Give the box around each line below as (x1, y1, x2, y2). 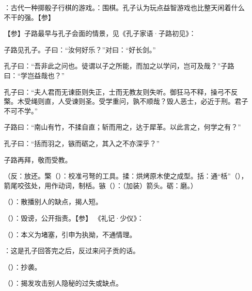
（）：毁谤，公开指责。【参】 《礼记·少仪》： (4, 212, 144, 223)
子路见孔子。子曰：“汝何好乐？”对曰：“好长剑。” (4, 44, 156, 54)
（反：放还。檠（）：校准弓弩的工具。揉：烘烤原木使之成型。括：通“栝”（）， (4, 171, 248, 181)
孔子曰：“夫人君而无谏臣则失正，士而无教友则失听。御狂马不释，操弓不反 (4, 86, 238, 97)
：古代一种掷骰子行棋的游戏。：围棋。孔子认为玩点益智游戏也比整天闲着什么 (4, 2, 245, 12)
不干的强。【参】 (4, 12, 55, 22)
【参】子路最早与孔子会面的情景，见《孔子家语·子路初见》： (4, 28, 196, 38)
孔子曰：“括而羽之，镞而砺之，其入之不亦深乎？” (4, 138, 160, 148)
